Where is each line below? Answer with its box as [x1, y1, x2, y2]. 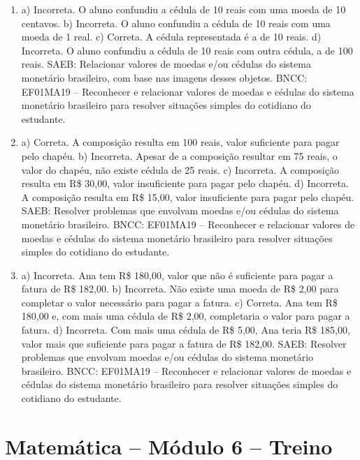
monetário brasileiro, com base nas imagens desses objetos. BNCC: [21, 70, 308, 84]
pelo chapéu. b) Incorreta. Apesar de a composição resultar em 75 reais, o [21, 148, 338, 163]
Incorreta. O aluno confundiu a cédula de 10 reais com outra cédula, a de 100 [21, 43, 353, 57]
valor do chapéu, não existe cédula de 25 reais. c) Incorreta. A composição [21, 162, 339, 177]
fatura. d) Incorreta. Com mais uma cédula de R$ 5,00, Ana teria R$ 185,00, [21, 322, 350, 337]
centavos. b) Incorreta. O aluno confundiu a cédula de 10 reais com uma [21, 15, 331, 30]
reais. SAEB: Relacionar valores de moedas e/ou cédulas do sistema [21, 57, 311, 71]
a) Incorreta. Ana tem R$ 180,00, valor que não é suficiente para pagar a [21, 267, 333, 282]
